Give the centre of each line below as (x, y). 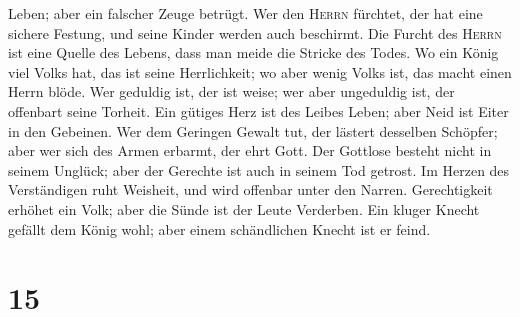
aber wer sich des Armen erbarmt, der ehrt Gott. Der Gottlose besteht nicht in (250, 150)
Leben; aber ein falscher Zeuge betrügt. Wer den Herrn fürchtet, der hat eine (245, 13)
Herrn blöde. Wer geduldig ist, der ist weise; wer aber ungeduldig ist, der (231, 91)
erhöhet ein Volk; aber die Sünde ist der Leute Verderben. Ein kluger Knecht (244, 208)
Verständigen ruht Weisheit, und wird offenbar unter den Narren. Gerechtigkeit (250, 189)
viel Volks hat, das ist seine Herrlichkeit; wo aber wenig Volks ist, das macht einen (260, 71)
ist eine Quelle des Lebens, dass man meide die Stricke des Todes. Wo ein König (253, 52)
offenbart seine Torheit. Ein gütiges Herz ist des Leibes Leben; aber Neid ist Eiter (258, 110)
